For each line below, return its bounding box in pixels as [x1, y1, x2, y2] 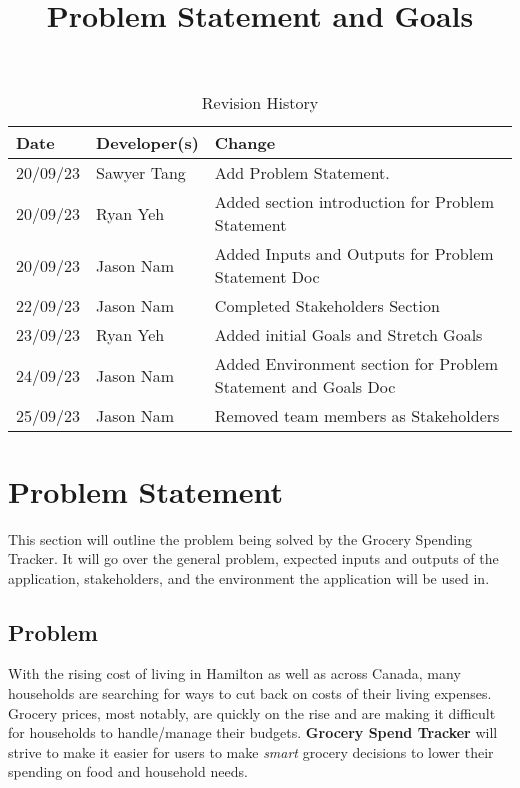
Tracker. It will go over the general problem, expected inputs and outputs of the [8, 548, 499, 569]
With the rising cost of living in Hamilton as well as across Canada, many [8, 663, 461, 684]
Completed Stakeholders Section [214, 294, 440, 318]
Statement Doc [214, 265, 320, 289]
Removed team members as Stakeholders [214, 404, 500, 428]
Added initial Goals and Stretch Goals [214, 323, 483, 347]
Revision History [201, 91, 319, 115]
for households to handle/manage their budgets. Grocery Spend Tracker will [8, 722, 498, 743]
